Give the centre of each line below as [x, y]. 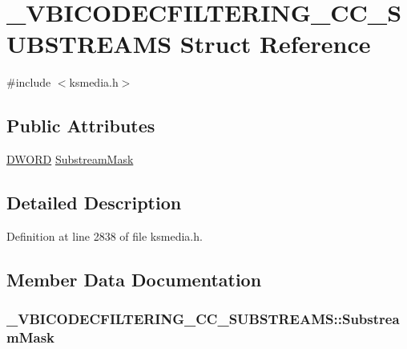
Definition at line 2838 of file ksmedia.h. [105, 235]
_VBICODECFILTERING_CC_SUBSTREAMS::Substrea [203, 319]
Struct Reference [275, 44]
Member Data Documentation [134, 279]
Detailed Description [94, 203]
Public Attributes [81, 126]
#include [29, 82]
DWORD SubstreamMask [70, 159]
